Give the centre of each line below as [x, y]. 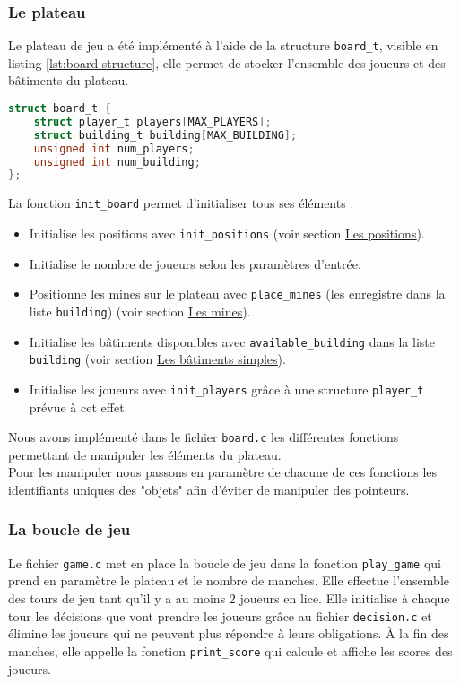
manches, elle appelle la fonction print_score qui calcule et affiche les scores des [230, 650]
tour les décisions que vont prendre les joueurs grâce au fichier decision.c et [220, 615]
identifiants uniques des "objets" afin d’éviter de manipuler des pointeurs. [209, 489]
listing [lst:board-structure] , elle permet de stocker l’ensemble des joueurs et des [227, 62]
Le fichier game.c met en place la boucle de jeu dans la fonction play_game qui [225, 563]
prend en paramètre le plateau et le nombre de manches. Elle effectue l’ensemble [229, 580]
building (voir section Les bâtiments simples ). [157, 359]
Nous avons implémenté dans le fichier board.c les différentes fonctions [204, 437]
